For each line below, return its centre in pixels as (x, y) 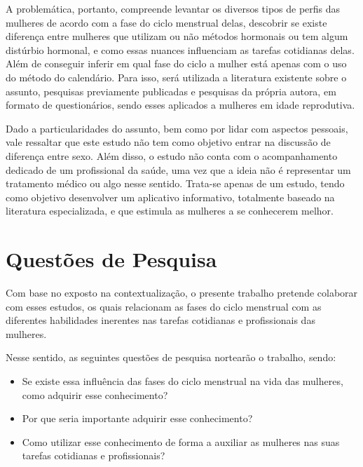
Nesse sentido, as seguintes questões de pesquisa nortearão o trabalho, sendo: (171, 357)
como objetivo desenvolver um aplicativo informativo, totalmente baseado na (170, 197)
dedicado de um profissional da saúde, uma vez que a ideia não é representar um (178, 169)
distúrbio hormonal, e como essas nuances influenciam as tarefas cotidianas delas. (180, 49)
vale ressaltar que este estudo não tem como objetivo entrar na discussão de (168, 142)
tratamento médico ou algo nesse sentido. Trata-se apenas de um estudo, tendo (175, 183)
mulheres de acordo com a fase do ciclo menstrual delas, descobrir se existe (166, 22)
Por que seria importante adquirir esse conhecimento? (137, 418)
